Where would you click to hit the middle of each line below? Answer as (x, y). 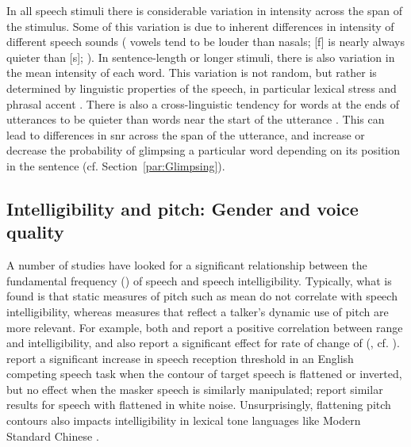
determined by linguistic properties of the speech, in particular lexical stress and (202, 88)
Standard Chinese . (53, 436)
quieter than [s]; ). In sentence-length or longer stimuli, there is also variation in (201, 57)
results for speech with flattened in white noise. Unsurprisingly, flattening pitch (199, 405)
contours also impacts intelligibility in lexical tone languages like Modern (184, 420)
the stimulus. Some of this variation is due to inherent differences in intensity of (200, 26)
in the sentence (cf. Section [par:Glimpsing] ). (116, 165)
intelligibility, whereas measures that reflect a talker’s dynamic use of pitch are (198, 311)
